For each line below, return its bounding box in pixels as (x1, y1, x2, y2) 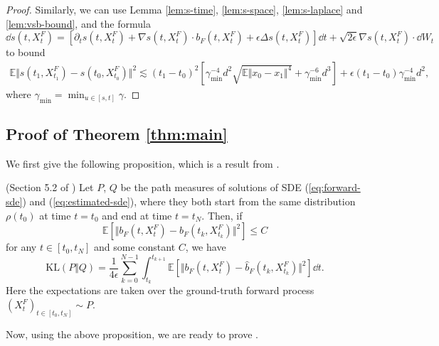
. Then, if (201, 207, 243, 222)
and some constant (94, 239, 176, 254)
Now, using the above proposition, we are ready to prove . (6, 326, 258, 341)
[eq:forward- (308, 180, 361, 195)
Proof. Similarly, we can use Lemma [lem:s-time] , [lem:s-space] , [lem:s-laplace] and (6, 2, 363, 16)
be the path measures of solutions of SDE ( (120, 180, 309, 195)
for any (6, 239, 37, 254)
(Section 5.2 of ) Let (6, 180, 94, 195)
